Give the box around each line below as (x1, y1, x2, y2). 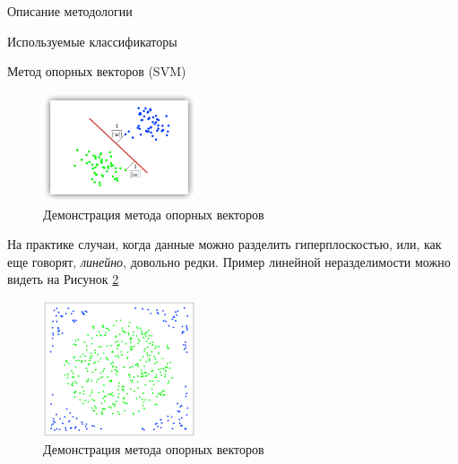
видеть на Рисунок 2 (7, 270, 119, 288)
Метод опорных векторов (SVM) (7, 62, 186, 81)
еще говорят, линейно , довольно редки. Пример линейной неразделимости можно (7, 252, 451, 271)
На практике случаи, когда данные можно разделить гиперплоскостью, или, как (7, 235, 442, 253)
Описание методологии (7, 2, 133, 20)
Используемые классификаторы (7, 31, 177, 50)
